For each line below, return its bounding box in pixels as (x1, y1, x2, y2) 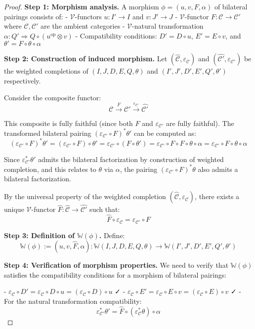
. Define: (99, 230, 125, 240)
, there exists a (195, 191, 240, 202)
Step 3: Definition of (4, 230, 75, 240)
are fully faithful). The (166, 118, 234, 128)
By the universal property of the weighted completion (4, 191, 166, 202)
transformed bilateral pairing (4, 127, 91, 138)
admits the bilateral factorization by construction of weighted (38, 154, 224, 164)
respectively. (4, 75, 41, 85)
